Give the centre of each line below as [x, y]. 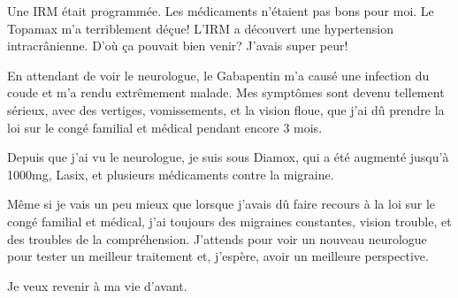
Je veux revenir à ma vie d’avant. [97, 285]
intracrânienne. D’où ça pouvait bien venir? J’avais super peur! [178, 46]
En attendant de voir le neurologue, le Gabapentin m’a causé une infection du [218, 75]
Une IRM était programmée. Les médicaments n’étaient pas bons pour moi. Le [221, 11]
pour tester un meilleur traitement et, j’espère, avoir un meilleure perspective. [218, 256]
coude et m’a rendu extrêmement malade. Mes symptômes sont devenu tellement [226, 92]
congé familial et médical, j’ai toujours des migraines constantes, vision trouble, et [229, 221]
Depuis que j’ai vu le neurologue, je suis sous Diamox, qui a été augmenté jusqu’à [228, 157]
